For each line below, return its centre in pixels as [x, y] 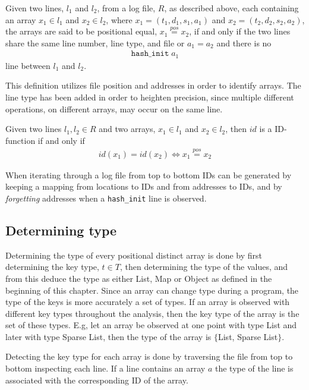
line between [28, 65]
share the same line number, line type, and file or [95, 43]
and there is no [244, 43]
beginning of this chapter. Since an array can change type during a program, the [152, 290]
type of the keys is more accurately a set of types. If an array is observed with [148, 302]
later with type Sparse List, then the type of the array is [108, 336]
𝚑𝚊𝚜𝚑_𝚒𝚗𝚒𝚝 [150, 54]
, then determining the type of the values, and [204, 267]
